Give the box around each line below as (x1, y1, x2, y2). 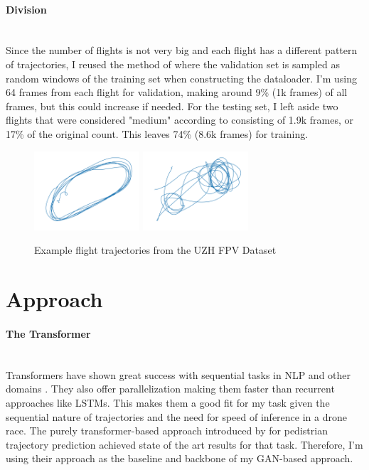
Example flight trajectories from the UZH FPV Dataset (34, 242, 277, 257)
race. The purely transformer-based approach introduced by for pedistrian (6, 423, 328, 438)
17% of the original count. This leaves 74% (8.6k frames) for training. (6, 126, 309, 141)
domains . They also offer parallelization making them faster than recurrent (6, 381, 335, 396)
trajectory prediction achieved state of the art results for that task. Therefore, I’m (6, 437, 363, 452)
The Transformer (6, 326, 91, 341)
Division (6, 1, 47, 16)
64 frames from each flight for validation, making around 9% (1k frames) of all (6, 85, 348, 100)
